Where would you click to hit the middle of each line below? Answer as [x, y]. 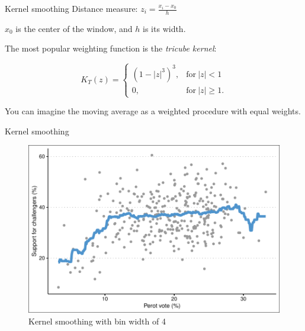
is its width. [164, 28]
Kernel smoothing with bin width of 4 [97, 321]
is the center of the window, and [74, 28]
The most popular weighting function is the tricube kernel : [111, 48]
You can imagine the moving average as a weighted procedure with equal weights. [153, 111]
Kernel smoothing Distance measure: [71, 8]
